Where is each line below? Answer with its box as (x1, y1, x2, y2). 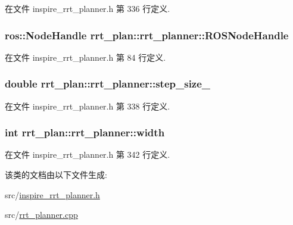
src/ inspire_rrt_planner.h (5, 188, 100, 201)
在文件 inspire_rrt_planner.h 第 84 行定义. (5, 51, 166, 63)
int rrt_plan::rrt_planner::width (5, 125, 165, 140)
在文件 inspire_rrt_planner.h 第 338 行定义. (5, 99, 170, 112)
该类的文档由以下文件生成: (5, 168, 107, 181)
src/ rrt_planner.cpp (5, 208, 78, 221)
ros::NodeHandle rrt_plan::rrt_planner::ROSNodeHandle (5, 27, 289, 42)
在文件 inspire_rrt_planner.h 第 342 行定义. (5, 148, 170, 161)
